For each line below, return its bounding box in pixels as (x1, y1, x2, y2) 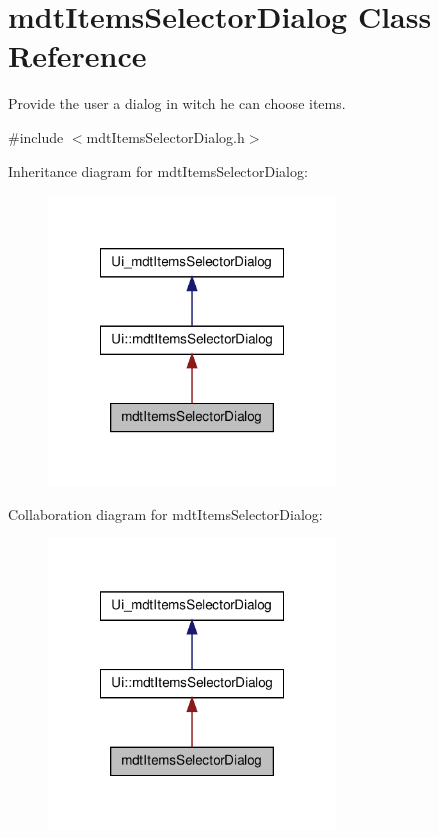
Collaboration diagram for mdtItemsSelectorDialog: (8, 503, 323, 524)
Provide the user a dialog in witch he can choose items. (8, 93, 346, 114)
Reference (8, 35, 147, 76)
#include (8, 126, 64, 147)
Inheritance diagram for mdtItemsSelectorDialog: (8, 160, 308, 181)
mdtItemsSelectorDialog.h (86, 126, 245, 147)
